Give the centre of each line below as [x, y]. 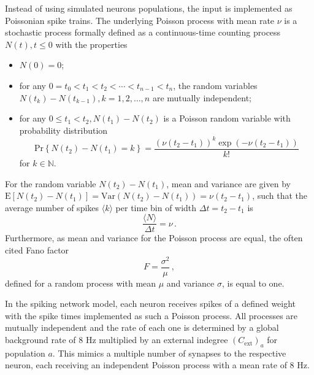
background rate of [40, 340]
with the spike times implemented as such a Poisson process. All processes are [151, 315]
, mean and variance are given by [228, 183]
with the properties [91, 44]
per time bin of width [156, 207]
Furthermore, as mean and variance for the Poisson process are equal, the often [154, 238]
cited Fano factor [37, 249]
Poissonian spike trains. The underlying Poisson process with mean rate [140, 20]
